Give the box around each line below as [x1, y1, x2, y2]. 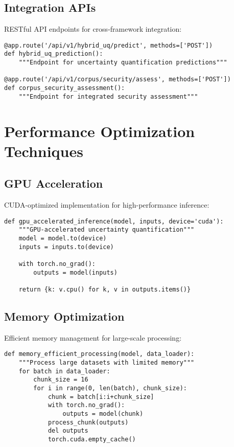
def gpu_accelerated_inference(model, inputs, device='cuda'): [4, 217, 224, 225]
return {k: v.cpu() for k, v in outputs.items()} [18, 286, 191, 293]
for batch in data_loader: [18, 367, 110, 375]
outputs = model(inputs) [33, 269, 118, 276]
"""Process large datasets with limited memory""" [18, 359, 195, 367]
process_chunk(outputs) [48, 418, 129, 426]
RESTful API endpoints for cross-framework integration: [4, 24, 182, 34]
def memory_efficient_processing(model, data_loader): [4, 350, 195, 358]
